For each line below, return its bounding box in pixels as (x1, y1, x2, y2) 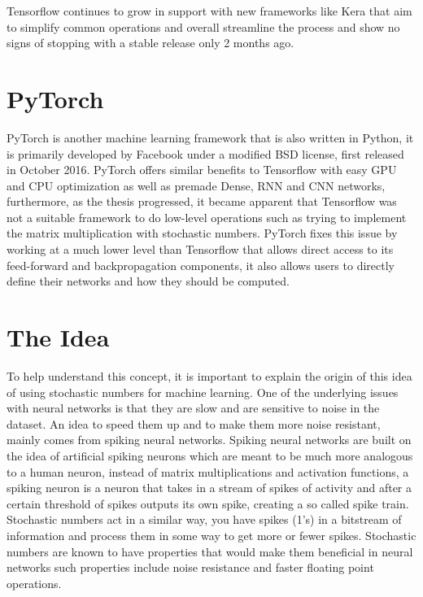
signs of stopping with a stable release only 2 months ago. (7, 34, 294, 51)
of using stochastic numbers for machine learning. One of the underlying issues (7, 383, 399, 400)
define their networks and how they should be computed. (7, 272, 290, 290)
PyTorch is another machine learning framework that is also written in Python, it (7, 129, 414, 146)
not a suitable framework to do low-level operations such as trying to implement (7, 208, 407, 225)
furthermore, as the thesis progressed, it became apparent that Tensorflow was (7, 193, 397, 210)
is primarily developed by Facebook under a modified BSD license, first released (7, 145, 404, 162)
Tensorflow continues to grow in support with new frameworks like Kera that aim (7, 2, 412, 19)
